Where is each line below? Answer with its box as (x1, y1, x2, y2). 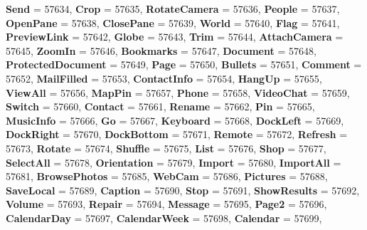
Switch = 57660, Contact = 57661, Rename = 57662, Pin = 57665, (6, 99, 315, 114)
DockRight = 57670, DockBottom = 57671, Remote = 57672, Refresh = (6, 127, 348, 142)
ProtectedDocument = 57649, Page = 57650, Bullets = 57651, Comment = (6, 57, 362, 72)
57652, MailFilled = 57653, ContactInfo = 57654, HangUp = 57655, (6, 70, 322, 85)
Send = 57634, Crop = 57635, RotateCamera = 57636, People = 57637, (6, 1, 340, 16)
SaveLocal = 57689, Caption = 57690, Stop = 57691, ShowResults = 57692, (6, 182, 360, 197)
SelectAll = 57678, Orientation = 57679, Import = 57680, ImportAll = (6, 155, 341, 169)
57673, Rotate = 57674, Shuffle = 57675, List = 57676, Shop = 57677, (6, 140, 326, 155)
